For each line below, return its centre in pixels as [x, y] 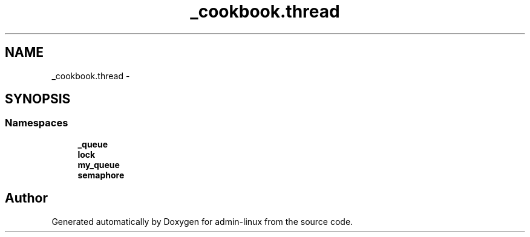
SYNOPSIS [38, 99]
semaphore [101, 175]
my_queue [99, 164]
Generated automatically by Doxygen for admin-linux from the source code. [202, 221]
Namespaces [37, 123]
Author [26, 198]
